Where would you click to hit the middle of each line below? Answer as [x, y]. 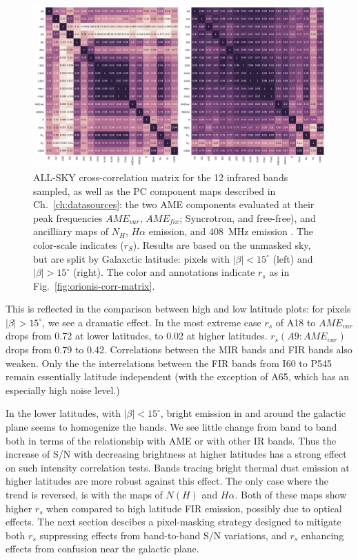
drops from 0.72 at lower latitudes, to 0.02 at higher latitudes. [137, 336]
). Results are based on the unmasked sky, [222, 244]
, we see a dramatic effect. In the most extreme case [152, 322]
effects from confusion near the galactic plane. [102, 549]
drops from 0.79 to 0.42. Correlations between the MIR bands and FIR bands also [179, 349]
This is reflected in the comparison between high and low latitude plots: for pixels [178, 309]
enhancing [322, 535]
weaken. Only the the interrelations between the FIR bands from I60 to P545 [169, 363]
